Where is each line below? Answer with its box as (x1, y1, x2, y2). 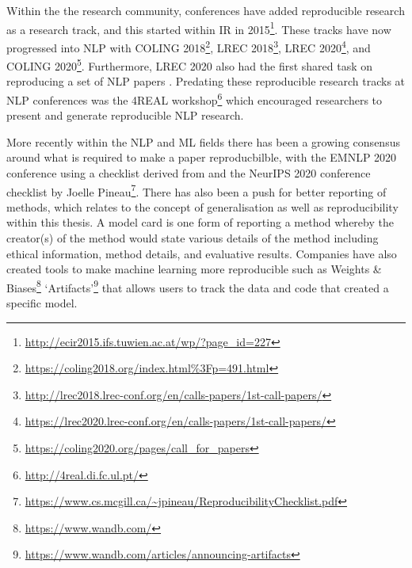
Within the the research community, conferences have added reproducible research (6, 2, 405, 18)
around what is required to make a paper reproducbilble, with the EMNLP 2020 (6, 149, 397, 166)
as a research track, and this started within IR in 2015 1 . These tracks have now (6, 18, 391, 37)
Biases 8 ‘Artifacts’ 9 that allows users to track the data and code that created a (6, 276, 389, 295)
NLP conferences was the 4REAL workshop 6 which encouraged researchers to (6, 89, 383, 108)
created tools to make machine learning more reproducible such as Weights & (6, 261, 382, 277)
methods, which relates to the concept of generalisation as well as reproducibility (6, 198, 399, 215)
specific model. (6, 295, 78, 311)
